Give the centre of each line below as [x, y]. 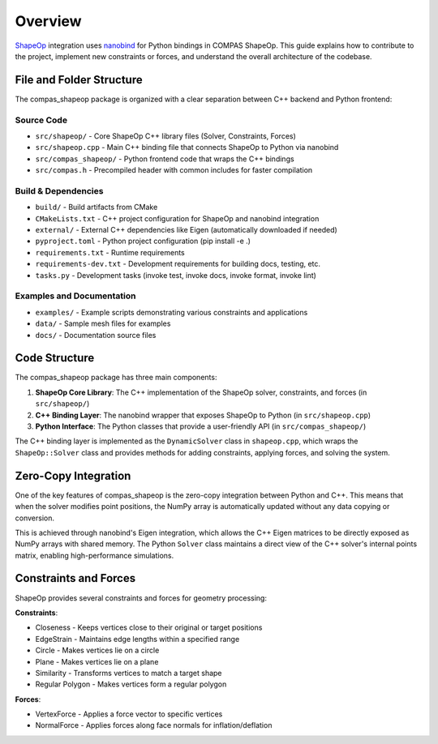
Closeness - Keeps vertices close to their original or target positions [149, 627]
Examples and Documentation [75, 296]
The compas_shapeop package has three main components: [116, 378]
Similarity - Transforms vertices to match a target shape [129, 673]
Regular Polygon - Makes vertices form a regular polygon [131, 684]
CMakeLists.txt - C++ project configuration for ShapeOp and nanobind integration [177, 218]
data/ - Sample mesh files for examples [103, 323]
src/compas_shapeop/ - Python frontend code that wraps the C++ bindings [165, 159]
